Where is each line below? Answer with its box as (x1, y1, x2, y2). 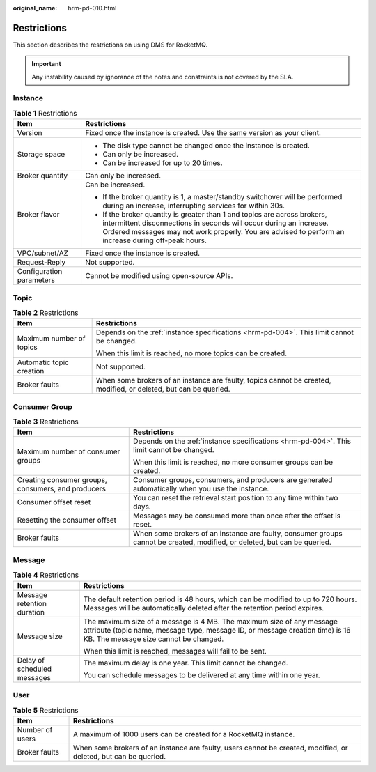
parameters (17, 275, 55, 285)
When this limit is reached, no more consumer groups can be (133, 457, 334, 467)
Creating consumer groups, (17, 475, 107, 485)
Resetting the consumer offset (17, 516, 116, 525)
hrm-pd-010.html (68, 4, 117, 12)
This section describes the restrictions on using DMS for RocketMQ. (13, 40, 208, 49)
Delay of (17, 655, 45, 665)
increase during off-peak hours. (102, 236, 207, 245)
